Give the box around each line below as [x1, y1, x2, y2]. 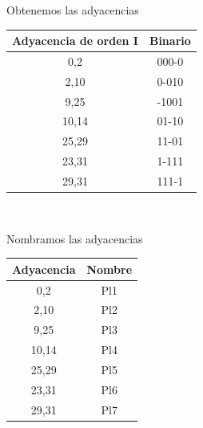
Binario [149, 32, 191, 49]
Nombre [86, 260, 133, 277]
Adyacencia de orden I [12, 32, 138, 49]
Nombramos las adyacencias [6, 230, 143, 247]
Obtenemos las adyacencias [6, 2, 139, 18]
